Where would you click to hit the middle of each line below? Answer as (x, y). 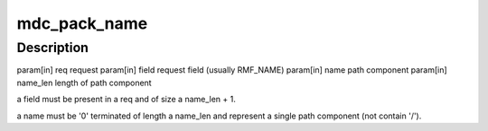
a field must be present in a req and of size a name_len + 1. (127, 100)
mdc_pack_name (82, 23)
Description (53, 48)
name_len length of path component (84, 83)
